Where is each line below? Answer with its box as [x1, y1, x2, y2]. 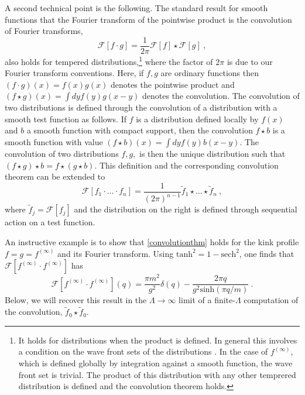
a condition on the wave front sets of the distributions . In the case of [18, 345, 268, 358]
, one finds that [239, 247, 294, 259]
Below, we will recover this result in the [5, 294, 147, 306]
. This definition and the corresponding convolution [94, 159, 279, 171]
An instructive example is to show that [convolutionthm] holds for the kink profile [5, 236, 299, 248]
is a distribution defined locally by [136, 112, 259, 125]
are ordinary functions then [160, 67, 259, 79]
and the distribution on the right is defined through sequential [74, 203, 297, 215]
